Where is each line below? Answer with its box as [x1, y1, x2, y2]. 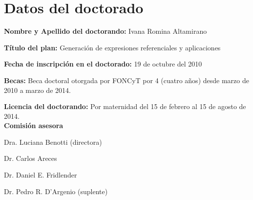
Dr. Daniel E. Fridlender [4, 170, 77, 180]
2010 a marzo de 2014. [4, 85, 71, 95]
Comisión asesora [4, 120, 63, 131]
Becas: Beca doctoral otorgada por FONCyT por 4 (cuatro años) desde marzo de [4, 75, 249, 85]
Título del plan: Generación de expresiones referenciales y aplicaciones [4, 42, 221, 52]
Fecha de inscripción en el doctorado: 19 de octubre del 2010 [4, 59, 202, 69]
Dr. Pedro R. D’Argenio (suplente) [4, 186, 108, 196]
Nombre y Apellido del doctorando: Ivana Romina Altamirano [4, 26, 207, 36]
